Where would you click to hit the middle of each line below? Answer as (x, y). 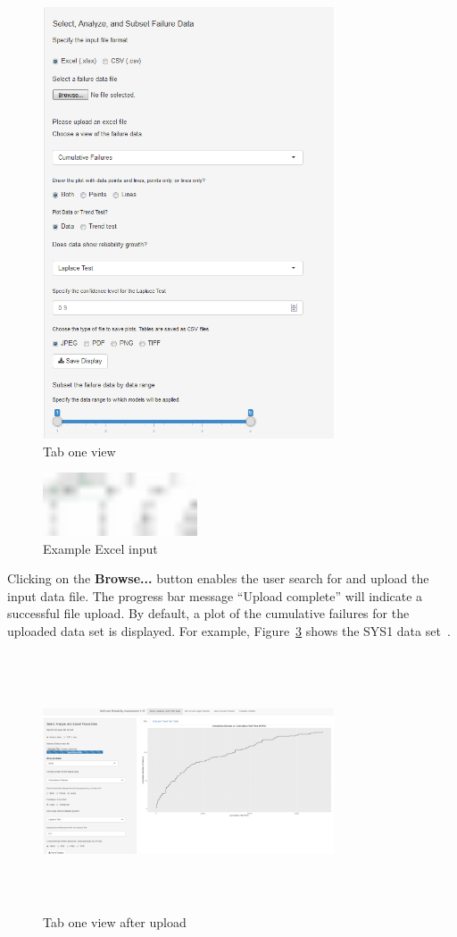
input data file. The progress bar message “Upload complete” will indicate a (215, 595)
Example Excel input (100, 548)
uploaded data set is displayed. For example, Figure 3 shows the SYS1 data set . (229, 630)
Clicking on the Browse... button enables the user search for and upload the (218, 578)
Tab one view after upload (115, 922)
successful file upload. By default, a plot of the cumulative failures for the (208, 613)
